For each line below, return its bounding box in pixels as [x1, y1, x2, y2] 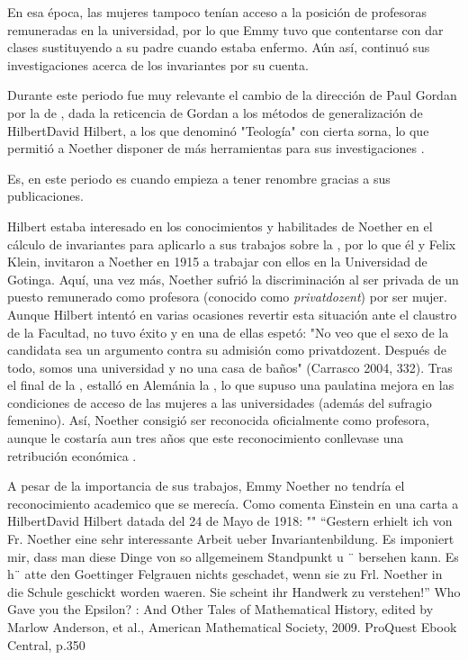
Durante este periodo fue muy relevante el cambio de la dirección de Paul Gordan [7, 86, 457, 104]
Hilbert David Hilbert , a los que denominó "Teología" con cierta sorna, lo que [7, 121, 429, 140]
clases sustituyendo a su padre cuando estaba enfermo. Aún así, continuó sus [7, 38, 430, 57]
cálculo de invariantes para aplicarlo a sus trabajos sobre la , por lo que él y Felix [7, 234, 456, 253]
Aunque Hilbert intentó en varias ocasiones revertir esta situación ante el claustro [7, 304, 457, 323]
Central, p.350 [7, 635, 85, 654]
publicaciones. [7, 186, 84, 205]
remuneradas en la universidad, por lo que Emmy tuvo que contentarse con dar [7, 20, 444, 39]
